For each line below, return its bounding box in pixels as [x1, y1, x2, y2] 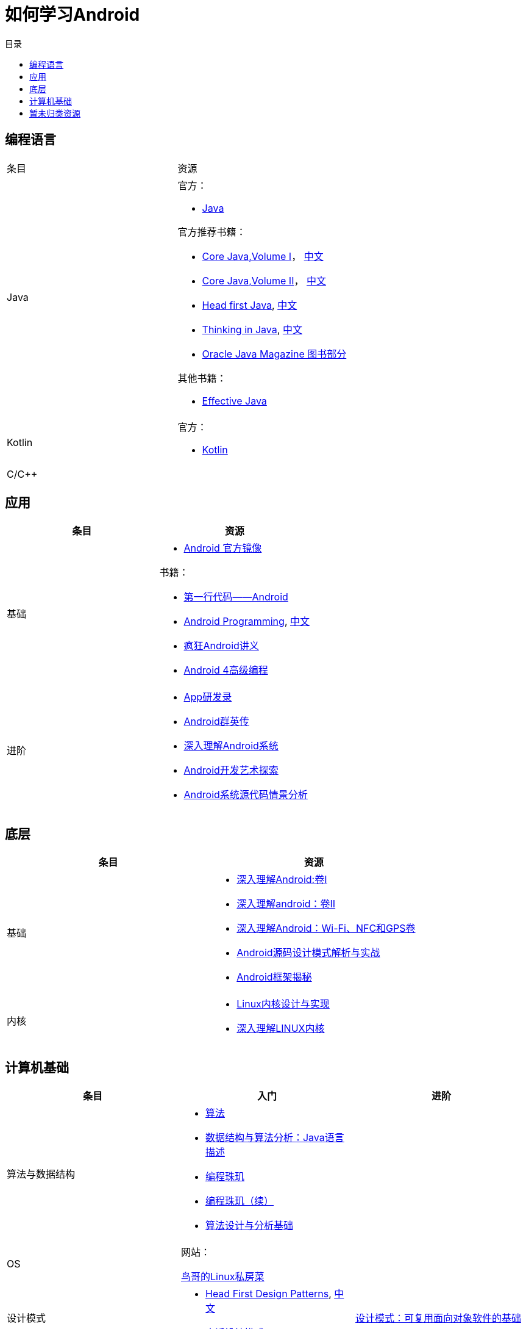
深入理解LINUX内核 [236, 1022, 325, 1035]
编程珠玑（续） [205, 1195, 274, 1208]
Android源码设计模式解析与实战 [236, 946, 380, 959]
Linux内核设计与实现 [236, 998, 330, 1010]
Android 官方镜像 [183, 542, 262, 555]
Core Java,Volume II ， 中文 [202, 274, 326, 287]
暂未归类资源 [29, 107, 80, 118]
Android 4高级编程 [183, 664, 268, 677]
